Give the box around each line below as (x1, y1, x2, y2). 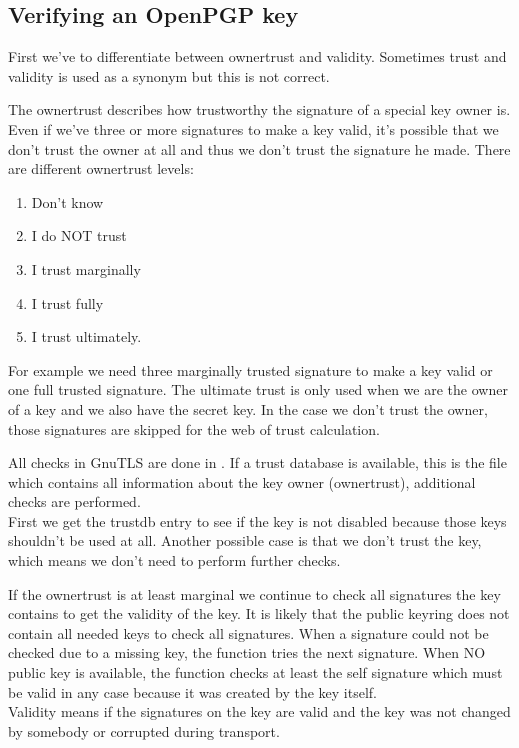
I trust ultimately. (31, 326, 142, 347)
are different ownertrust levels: (8, 158, 194, 179)
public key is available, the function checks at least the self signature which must (8, 662, 503, 683)
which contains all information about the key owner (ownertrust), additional (8, 471, 476, 492)
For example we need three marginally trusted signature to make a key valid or (8, 359, 493, 380)
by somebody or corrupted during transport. (8, 720, 280, 741)
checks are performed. (8, 491, 141, 512)
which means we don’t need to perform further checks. (8, 550, 341, 571)
